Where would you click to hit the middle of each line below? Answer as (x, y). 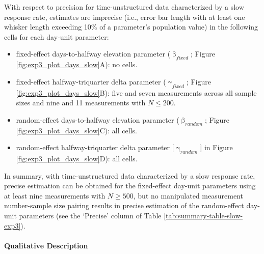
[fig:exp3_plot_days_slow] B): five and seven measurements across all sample (136, 92)
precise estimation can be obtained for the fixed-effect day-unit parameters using (130, 186)
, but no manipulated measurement (188, 195)
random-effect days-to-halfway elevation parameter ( (98, 119)
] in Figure (216, 147)
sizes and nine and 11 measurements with (81, 103)
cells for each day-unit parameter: (57, 36)
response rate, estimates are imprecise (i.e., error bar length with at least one (125, 17)
